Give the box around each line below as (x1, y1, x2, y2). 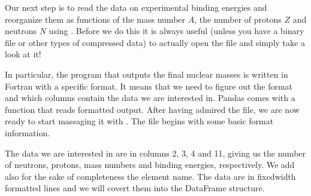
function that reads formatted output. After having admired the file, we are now (5, 103, 300, 115)
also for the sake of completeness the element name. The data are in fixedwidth (5, 170, 296, 182)
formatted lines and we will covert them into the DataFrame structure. (5, 182, 265, 194)
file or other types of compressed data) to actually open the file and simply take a (5, 36, 305, 48)
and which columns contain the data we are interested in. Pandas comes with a (5, 91, 295, 104)
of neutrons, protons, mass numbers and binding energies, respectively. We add (5, 158, 295, 171)
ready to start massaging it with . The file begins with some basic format (5, 115, 274, 127)
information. (5, 126, 50, 139)
